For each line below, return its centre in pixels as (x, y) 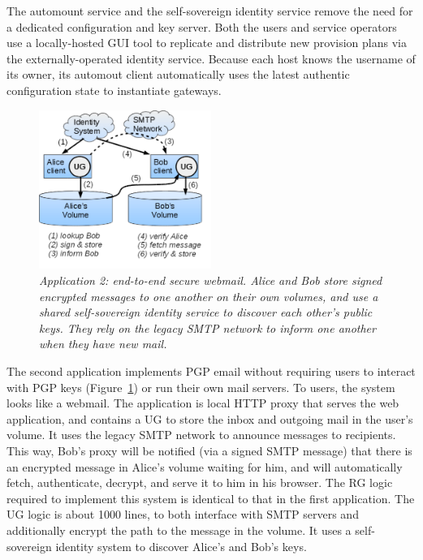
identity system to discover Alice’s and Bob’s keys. (181, 546)
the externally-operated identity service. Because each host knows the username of (211, 58)
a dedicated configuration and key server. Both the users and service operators (202, 26)
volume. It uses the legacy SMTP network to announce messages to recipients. (201, 435)
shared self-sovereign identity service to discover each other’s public (206, 312)
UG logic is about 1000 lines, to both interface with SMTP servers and (183, 514)
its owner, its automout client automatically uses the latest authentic (178, 74)
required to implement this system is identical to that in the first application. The (211, 498)
